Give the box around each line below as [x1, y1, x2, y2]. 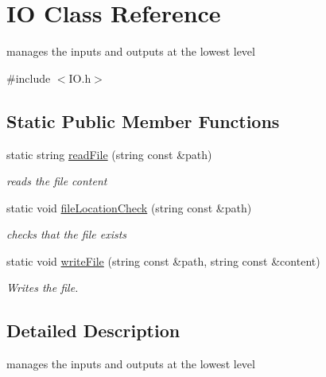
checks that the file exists [6, 226, 127, 243]
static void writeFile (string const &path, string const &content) [6, 252, 320, 269]
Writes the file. [6, 279, 79, 296]
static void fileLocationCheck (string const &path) [6, 199, 252, 216]
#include [6, 69, 51, 86]
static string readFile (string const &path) [6, 146, 212, 162]
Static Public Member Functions [6, 108, 280, 133]
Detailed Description [6, 318, 180, 343]
